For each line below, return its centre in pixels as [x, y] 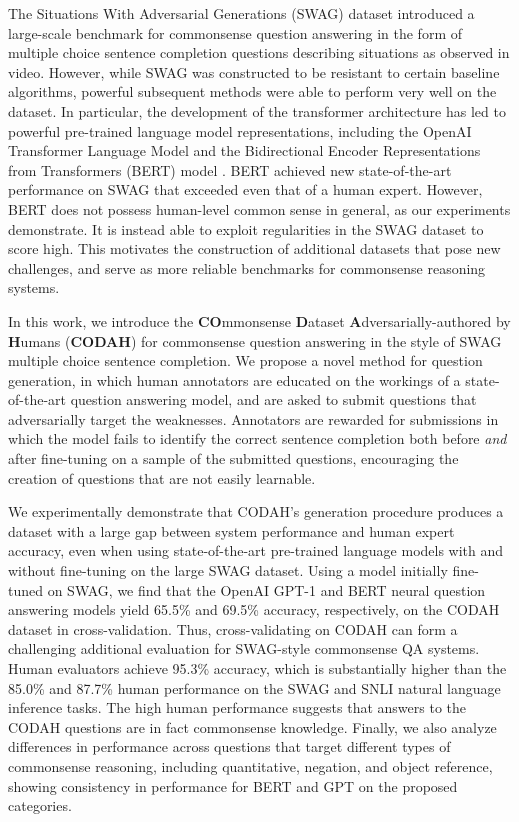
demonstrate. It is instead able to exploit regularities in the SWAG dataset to [246, 228]
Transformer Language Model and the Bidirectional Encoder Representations [244, 150]
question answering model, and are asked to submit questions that [273, 399]
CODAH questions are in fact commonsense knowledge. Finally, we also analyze [252, 726]
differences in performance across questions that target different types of [229, 746]
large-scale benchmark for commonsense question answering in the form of [235, 32]
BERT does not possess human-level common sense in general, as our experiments [259, 208]
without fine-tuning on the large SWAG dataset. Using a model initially [228, 570]
